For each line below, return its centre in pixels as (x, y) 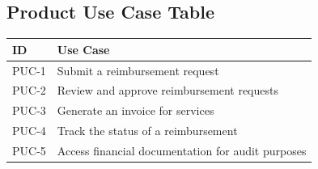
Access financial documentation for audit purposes (182, 150)
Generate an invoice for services (136, 110)
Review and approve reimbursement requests (167, 90)
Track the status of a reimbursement (147, 131)
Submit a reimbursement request (138, 70)
